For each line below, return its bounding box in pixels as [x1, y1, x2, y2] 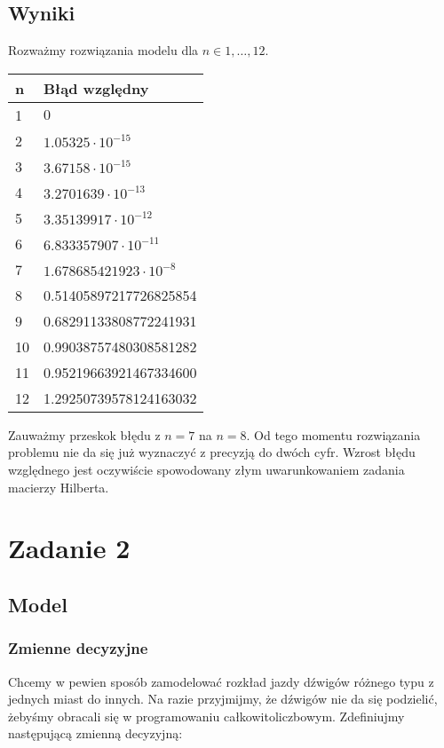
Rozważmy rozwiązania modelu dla [8, 41, 199, 59]
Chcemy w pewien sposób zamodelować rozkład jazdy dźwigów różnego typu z [8, 672, 434, 690]
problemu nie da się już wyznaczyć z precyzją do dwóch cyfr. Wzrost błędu [8, 443, 416, 461]
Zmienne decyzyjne [8, 637, 148, 659]
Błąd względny [44, 77, 149, 98]
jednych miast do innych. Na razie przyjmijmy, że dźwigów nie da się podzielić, [8, 689, 438, 708]
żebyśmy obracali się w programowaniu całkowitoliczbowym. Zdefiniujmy [8, 706, 405, 725]
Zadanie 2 [8, 530, 131, 566]
